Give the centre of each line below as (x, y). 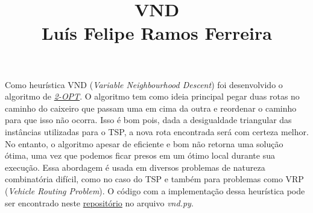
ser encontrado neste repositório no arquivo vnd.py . (99, 202)
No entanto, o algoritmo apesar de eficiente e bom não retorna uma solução (144, 143)
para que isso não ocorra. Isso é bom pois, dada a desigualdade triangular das (148, 120)
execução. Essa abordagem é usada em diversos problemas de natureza (135, 167)
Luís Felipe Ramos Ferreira (157, 33)
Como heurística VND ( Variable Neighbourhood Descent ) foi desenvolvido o (144, 84)
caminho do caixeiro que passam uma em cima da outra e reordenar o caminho (151, 108)
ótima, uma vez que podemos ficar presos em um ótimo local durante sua (140, 155)
